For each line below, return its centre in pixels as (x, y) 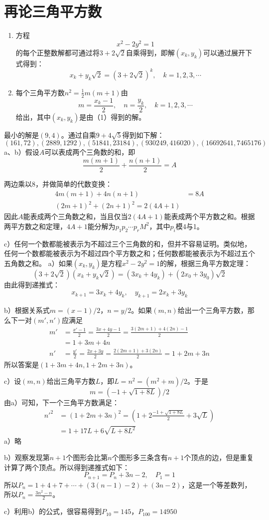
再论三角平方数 (53, 11)
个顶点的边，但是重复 (219, 457)
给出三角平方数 (71, 381)
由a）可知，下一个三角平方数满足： (62, 402)
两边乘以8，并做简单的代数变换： (58, 184)
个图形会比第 (87, 457)
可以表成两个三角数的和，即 (90, 152)
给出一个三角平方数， (212, 310)
